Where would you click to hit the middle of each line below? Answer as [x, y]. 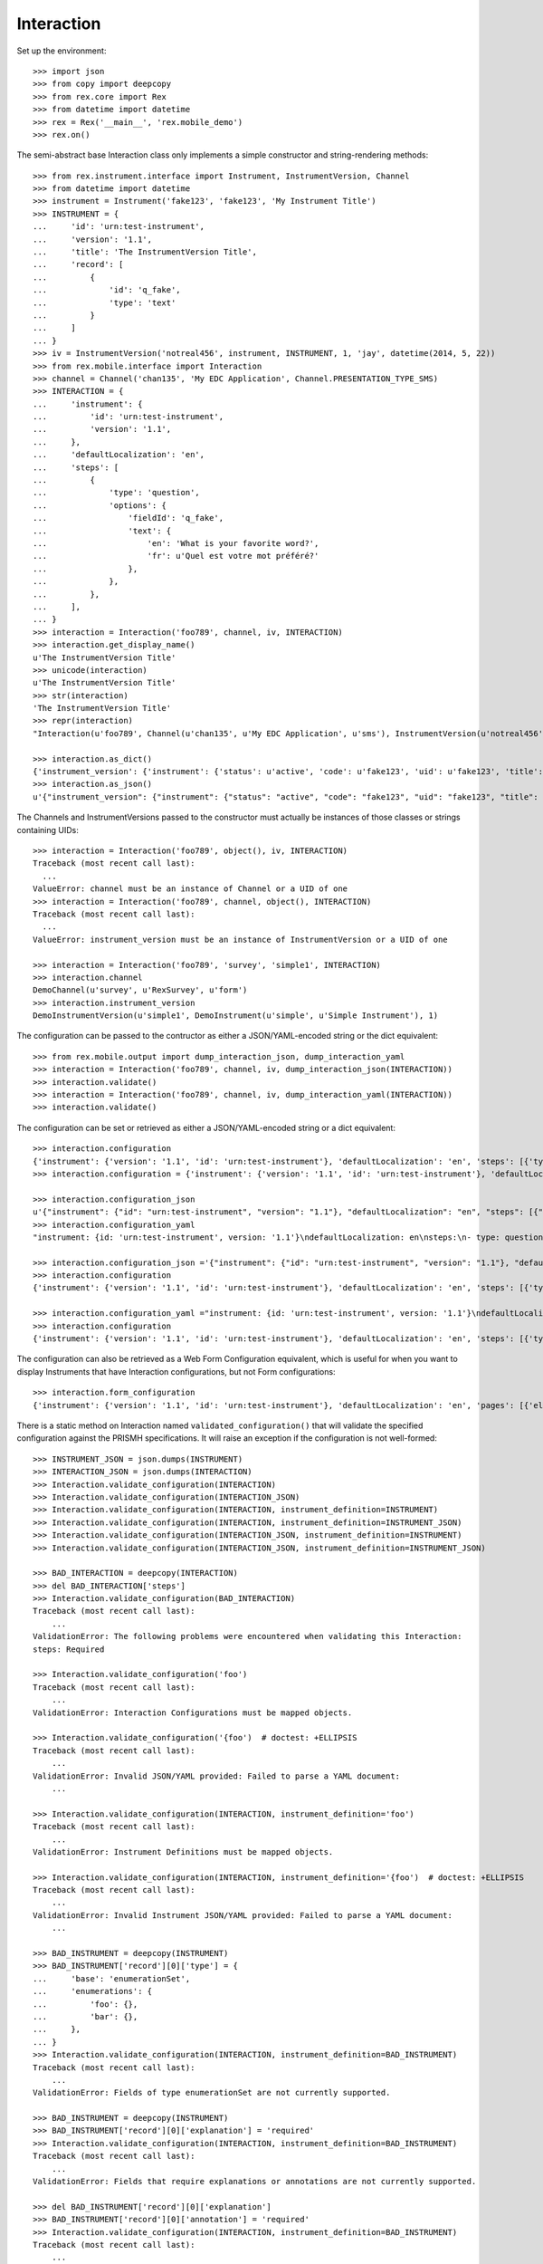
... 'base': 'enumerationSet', [112, 1978]
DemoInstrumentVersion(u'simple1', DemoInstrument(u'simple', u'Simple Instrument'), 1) [236, 1016]
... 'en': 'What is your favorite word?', [176, 543]
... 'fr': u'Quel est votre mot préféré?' [176, 556]
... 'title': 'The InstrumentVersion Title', [145, 252]
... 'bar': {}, [86, 2016]
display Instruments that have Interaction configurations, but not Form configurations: [176, 1371]
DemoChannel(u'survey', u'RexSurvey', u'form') [140, 990]
